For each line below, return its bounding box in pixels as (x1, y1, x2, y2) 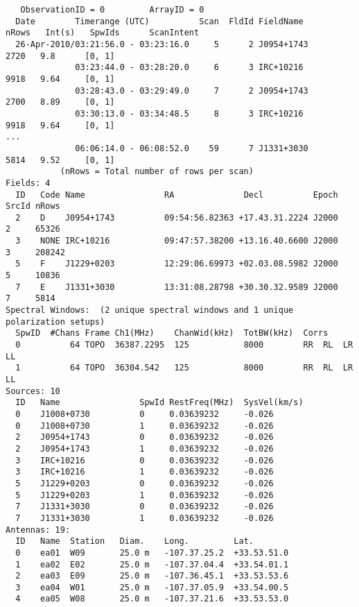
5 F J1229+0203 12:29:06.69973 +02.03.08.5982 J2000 (15, 259, 338, 269)
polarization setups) (6, 316, 105, 327)
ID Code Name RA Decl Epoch (15, 189, 338, 200)
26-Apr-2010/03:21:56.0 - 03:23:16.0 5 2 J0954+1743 (15, 39, 308, 49)
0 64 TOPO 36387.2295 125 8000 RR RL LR (15, 340, 353, 350)
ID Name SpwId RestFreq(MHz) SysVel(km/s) (15, 397, 304, 408)
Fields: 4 (6, 178, 51, 188)
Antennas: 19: (6, 524, 71, 535)
